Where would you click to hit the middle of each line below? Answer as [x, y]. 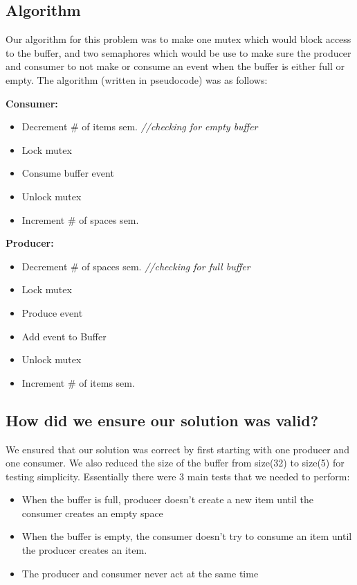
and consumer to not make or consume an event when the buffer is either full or [175, 66]
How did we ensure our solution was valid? [162, 420]
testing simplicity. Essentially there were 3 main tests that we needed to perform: [178, 476]
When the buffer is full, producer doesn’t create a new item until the [167, 499]
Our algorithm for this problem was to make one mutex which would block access [178, 39]
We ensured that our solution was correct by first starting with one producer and [177, 449]
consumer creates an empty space [92, 513]
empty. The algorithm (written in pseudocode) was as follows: [137, 79]
